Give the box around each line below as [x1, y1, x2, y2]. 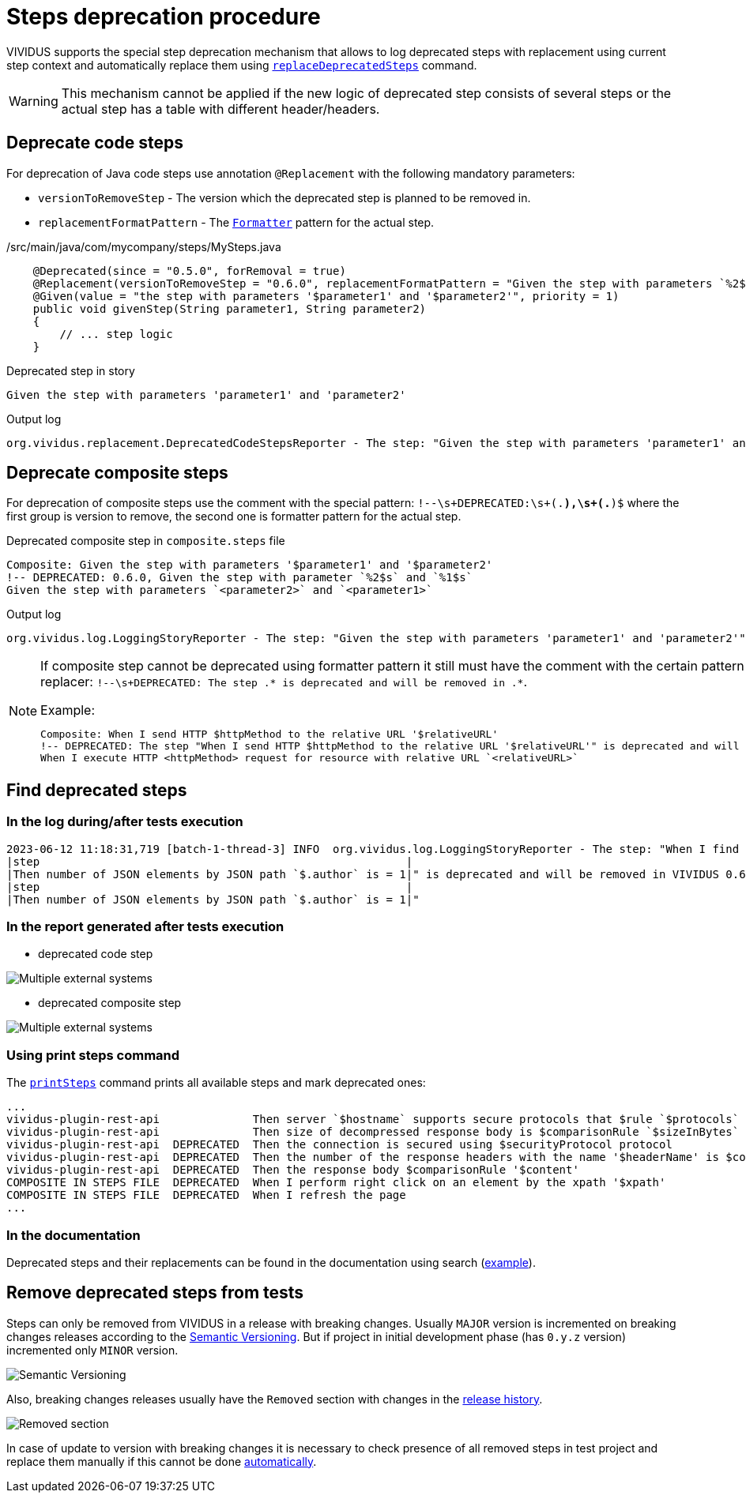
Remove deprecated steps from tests [6, 1283, 304, 1303]
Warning [9, 92, 58, 109]
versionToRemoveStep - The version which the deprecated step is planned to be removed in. [38, 190, 531, 205]
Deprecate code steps [6, 133, 183, 153]
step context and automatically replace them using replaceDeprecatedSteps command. [6, 58, 477, 72]
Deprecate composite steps [6, 463, 228, 483]
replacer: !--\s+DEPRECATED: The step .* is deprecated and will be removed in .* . [40, 674, 528, 690]
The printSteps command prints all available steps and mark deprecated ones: [6, 1076, 426, 1090]
